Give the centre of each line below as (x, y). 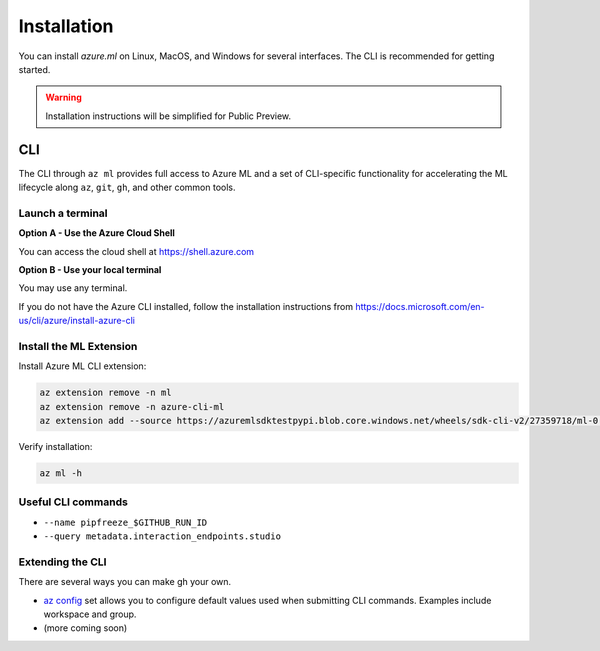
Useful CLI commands (73, 502)
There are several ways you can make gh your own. (125, 582)
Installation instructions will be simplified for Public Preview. (168, 116)
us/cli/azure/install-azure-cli (76, 321)
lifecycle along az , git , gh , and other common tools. (127, 187)
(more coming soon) (85, 628)
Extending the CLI (62, 562)
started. (34, 69)
